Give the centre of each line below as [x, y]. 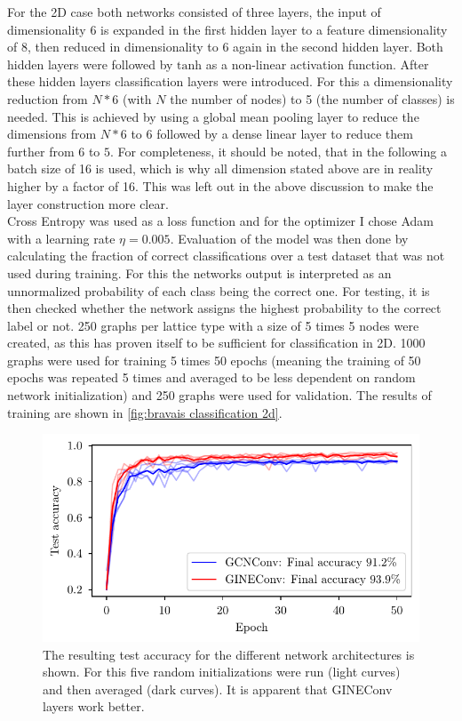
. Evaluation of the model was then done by [289, 238]
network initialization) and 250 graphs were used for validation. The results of [219, 395]
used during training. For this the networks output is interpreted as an [199, 272]
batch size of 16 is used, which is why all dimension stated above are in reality [220, 168]
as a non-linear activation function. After [317, 64]
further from [41, 151]
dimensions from [52, 134]
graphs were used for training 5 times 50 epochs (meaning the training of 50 [214, 360]
